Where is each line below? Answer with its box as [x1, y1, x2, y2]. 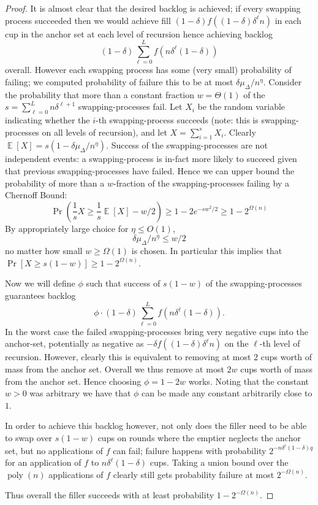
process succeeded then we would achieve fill [5, 13, 171, 26]
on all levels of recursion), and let [42, 125, 167, 138]
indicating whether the [5, 114, 90, 126]
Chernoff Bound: [5, 188, 67, 201]
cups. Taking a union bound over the [150, 456, 289, 469]
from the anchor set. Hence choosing [5, 374, 142, 387]
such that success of [86, 277, 161, 290]
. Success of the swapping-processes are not [106, 139, 268, 152]
